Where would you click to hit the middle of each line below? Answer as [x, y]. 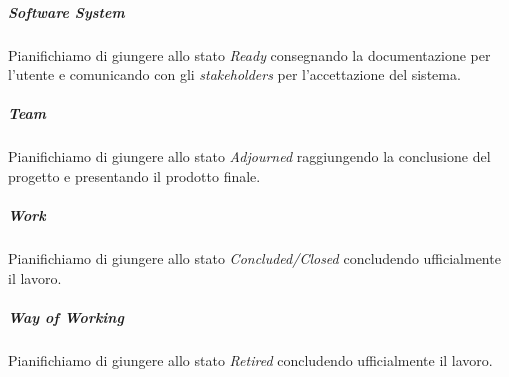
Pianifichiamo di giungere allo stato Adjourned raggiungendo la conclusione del [249, 156]
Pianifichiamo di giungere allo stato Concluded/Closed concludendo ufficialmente [254, 258]
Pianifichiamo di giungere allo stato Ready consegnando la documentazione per [249, 54]
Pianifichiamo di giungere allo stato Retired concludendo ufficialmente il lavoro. [250, 359]
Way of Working [66, 316]
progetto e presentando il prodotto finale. [134, 175]
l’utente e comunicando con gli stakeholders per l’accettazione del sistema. [234, 74]
